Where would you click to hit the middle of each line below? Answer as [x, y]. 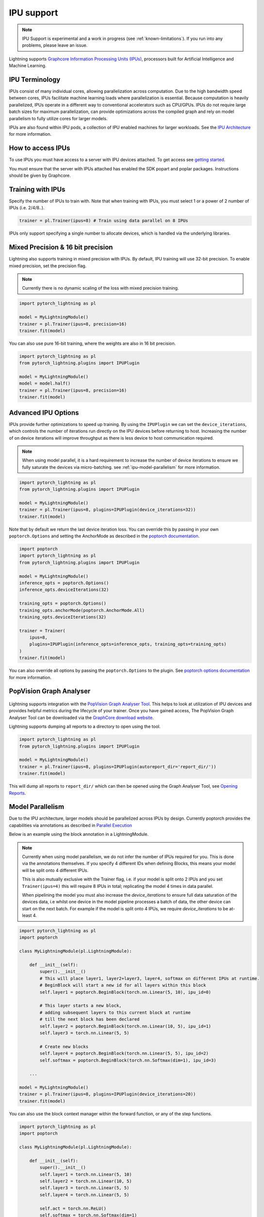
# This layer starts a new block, [81, 1006]
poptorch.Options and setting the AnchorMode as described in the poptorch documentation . [104, 536]
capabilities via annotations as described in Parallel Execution [71, 825]
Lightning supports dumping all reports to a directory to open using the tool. [85, 727]
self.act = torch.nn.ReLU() [73, 1208]
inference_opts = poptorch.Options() [64, 583]
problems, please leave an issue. [55, 45]
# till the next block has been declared [90, 1019]
